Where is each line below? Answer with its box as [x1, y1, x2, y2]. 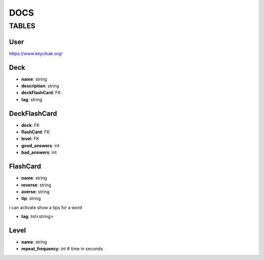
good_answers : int [21, 142, 60, 148]
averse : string [21, 188, 50, 195]
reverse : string [21, 182, 51, 188]
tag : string [21, 97, 43, 102]
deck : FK [21, 122, 40, 128]
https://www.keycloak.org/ [9, 50, 63, 56]
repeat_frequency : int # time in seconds [21, 246, 103, 252]
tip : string [21, 196, 41, 201]
